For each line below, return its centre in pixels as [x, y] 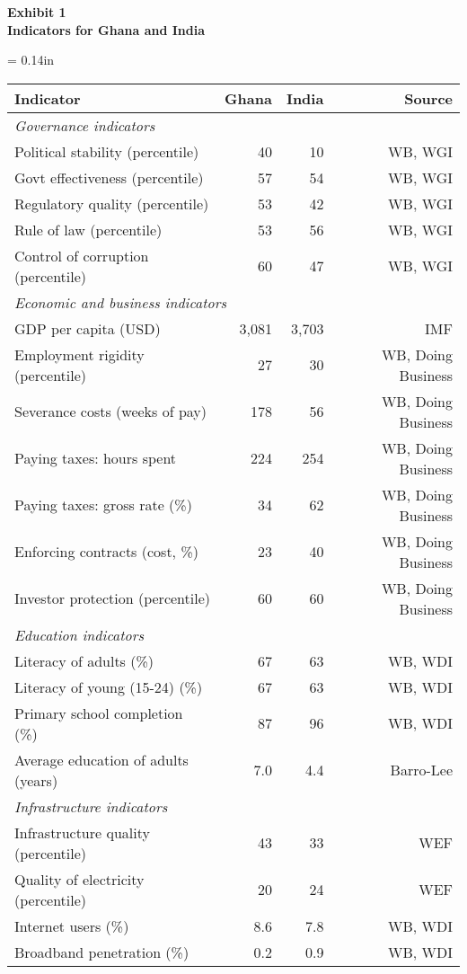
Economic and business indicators [120, 302]
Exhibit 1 [37, 12]
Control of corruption [82, 255]
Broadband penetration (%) [102, 952]
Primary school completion [99, 713]
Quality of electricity [79, 879]
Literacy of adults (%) [84, 660]
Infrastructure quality [82, 832]
